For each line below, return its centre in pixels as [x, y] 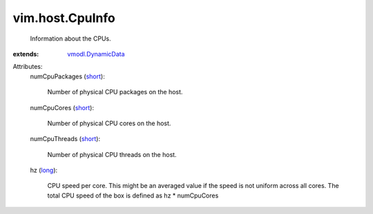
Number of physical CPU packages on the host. [115, 92]
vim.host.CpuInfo [64, 18]
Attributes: [28, 67]
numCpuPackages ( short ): [67, 76]
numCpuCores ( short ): [62, 107]
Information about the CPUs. [70, 39]
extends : [26, 54]
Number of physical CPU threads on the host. [112, 154]
